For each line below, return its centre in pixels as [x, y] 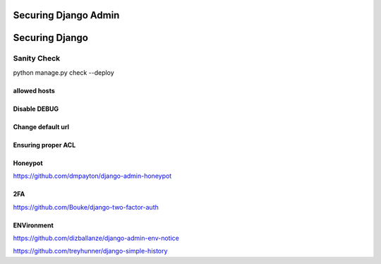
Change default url [41, 126]
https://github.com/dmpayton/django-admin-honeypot [92, 176]
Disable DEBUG [36, 109]
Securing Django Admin [66, 15]
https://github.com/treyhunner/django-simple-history [90, 251]
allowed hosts [34, 90]
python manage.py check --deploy [64, 72]
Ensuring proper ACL [44, 145]
